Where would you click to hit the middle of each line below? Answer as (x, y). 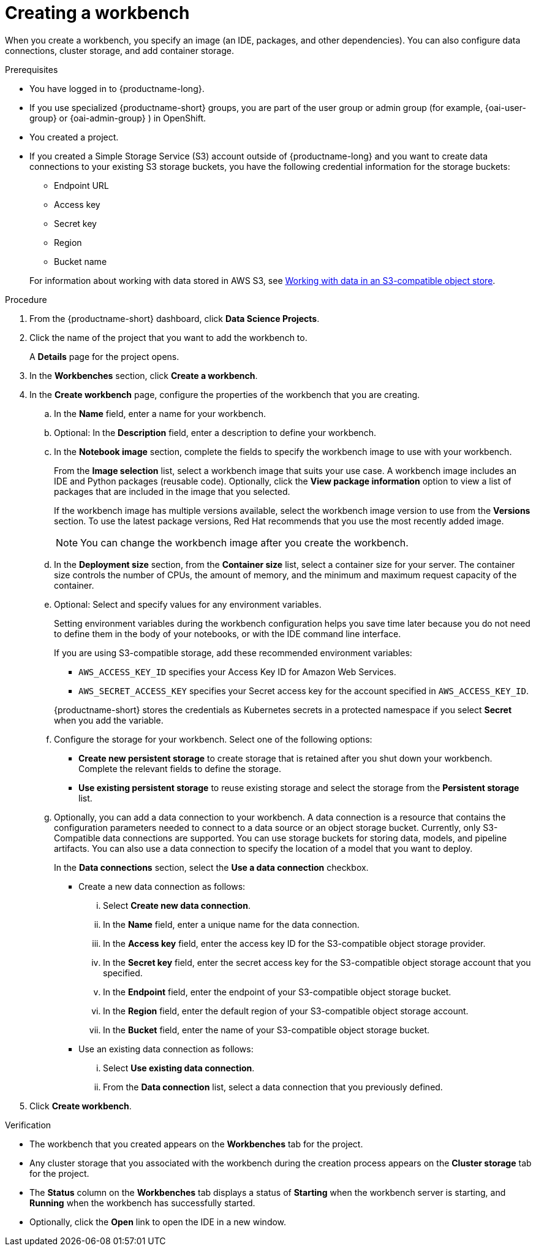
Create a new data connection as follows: (162, 886)
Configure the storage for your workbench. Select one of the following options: (213, 739)
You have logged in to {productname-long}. (117, 88)
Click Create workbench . (81, 1106)
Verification (28, 1125)
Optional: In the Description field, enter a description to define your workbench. (215, 432)
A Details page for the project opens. (104, 356)
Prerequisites (32, 69)
